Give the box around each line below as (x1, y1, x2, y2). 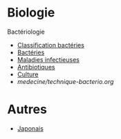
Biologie (7, 5, 55, 21)
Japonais (17, 124, 44, 132)
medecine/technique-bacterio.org (17, 77, 114, 85)
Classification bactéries (17, 41, 85, 49)
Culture (17, 70, 39, 78)
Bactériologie (7, 28, 45, 36)
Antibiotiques (17, 63, 55, 71)
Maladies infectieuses (17, 55, 80, 63)
